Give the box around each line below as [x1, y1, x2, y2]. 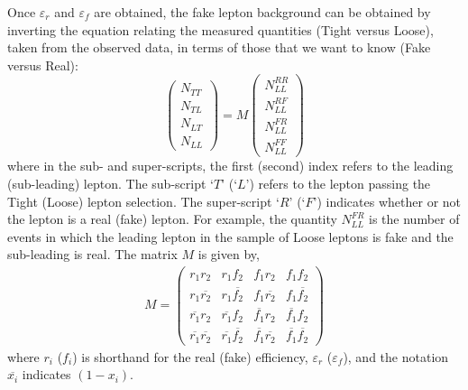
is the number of [369, 209, 460, 228]
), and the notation [343, 347, 449, 366]
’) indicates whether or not [313, 191, 462, 210]
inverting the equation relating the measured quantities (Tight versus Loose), [7, 20, 434, 39]
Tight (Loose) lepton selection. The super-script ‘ [7, 191, 280, 210]
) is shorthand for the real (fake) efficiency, [72, 347, 308, 366]
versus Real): [7, 55, 78, 74]
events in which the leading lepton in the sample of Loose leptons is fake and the [7, 227, 454, 246]
